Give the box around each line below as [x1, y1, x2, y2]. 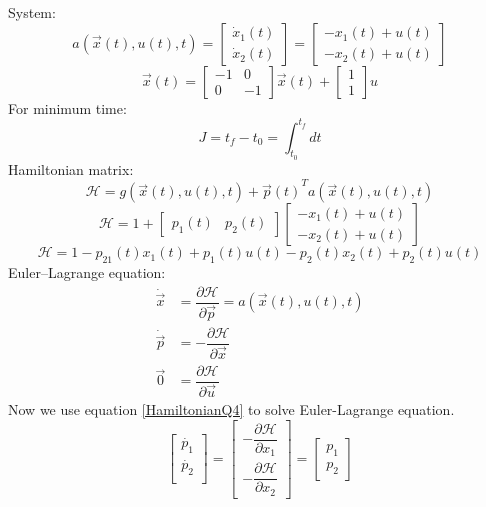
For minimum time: [8, 97, 127, 118]
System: [8, 2, 56, 22]
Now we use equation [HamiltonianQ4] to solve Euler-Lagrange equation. [8, 399, 455, 420]
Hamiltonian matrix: [8, 158, 134, 179]
